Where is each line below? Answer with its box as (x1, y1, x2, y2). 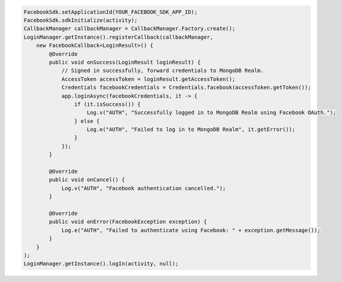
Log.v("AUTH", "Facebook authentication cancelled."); (61, 185, 226, 191)
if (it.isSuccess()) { (74, 101, 141, 107)
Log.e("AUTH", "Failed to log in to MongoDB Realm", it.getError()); (87, 126, 296, 133)
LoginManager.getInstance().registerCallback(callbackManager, (23, 34, 214, 40)
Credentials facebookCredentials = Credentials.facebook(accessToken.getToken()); (61, 84, 311, 91)
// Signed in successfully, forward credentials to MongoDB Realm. (61, 67, 264, 74)
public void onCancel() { (49, 176, 125, 183)
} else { (74, 118, 100, 124)
